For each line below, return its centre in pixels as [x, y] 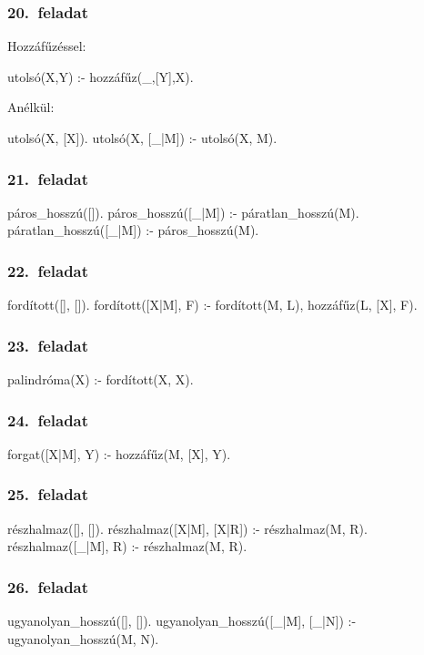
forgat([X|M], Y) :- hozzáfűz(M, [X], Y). [119, 453]
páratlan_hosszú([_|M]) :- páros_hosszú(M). [133, 230]
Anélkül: [31, 107]
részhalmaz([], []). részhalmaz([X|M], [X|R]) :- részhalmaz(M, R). [187, 528]
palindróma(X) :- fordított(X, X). [101, 379]
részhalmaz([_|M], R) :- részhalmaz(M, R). [127, 546]
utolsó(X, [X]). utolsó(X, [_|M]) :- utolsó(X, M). [142, 138]
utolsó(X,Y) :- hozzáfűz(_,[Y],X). [101, 76]
